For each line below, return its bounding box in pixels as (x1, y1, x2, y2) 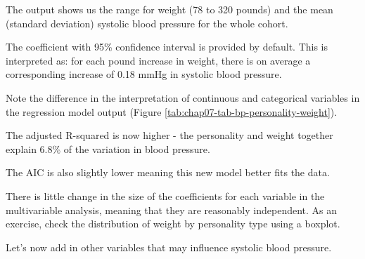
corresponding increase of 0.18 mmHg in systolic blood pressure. (6, 67, 282, 81)
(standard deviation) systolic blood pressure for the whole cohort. (6, 15, 288, 30)
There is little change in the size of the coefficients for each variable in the (6, 188, 325, 203)
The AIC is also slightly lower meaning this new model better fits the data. (6, 165, 330, 180)
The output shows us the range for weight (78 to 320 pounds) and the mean (6, 2, 333, 16)
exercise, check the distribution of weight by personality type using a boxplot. (6, 216, 340, 231)
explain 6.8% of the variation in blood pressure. (6, 141, 210, 156)
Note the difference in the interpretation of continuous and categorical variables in (6, 90, 360, 105)
